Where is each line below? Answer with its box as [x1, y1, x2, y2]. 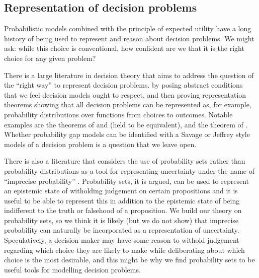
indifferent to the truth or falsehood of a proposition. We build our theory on [4, 205, 242, 216]
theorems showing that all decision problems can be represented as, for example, [4, 99, 251, 110]
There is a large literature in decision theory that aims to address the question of [4, 69, 254, 80]
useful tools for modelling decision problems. [4, 264, 141, 274]
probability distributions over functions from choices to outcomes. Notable [4, 109, 233, 119]
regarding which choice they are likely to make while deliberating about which [4, 244, 245, 255]
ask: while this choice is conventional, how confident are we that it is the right [4, 43, 244, 53]
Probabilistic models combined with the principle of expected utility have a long [4, 23, 251, 34]
